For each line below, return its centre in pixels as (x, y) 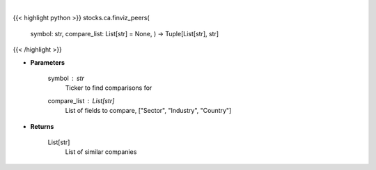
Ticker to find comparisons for (109, 88)
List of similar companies (101, 152)
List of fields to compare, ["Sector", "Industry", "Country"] (148, 111)
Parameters (48, 62)
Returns (42, 126)
